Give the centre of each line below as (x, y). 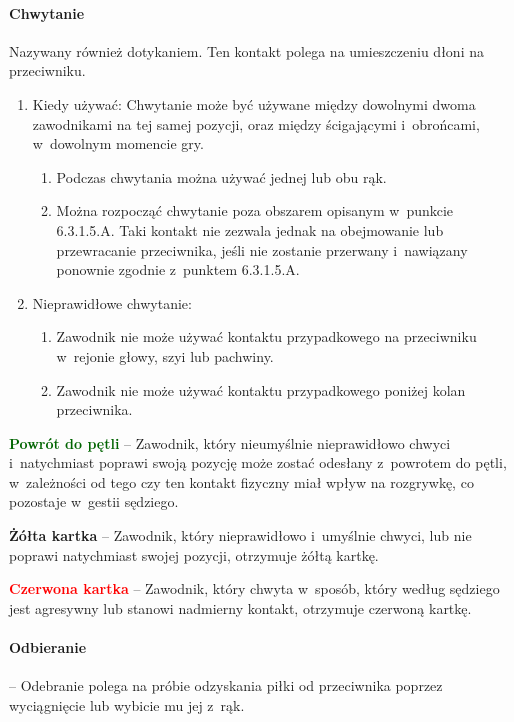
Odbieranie (48, 647)
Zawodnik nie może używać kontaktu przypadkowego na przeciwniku (266, 336)
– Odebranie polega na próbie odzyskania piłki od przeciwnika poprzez (226, 685)
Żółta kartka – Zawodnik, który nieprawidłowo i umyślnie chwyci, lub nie (240, 535)
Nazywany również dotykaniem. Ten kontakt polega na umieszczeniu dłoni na (246, 50)
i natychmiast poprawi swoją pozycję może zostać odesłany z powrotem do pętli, (258, 462)
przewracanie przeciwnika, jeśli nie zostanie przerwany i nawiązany (262, 249)
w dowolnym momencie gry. (118, 143)
